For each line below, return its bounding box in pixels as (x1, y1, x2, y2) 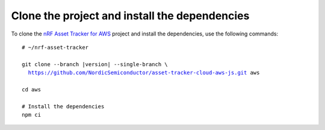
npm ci (22, 111, 42, 119)
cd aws (22, 86, 42, 93)
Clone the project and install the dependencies (11, 9, 250, 22)
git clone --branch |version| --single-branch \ (22, 61, 168, 67)
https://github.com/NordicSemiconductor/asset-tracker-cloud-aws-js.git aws (28, 69, 260, 76)
